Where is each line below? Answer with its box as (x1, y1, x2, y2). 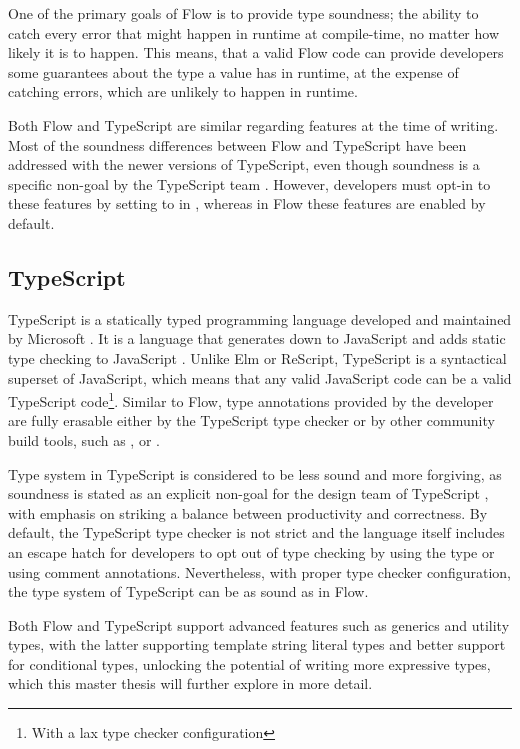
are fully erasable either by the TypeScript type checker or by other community (8, 410, 495, 431)
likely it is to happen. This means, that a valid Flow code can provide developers (8, 42, 504, 63)
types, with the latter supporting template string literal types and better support (8, 634, 506, 655)
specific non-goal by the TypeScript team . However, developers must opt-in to (8, 173, 491, 194)
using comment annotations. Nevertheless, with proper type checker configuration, (8, 561, 511, 582)
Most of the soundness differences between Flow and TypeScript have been (8, 134, 467, 155)
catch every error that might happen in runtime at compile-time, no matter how (8, 22, 499, 43)
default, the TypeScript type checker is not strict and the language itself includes (8, 522, 505, 543)
